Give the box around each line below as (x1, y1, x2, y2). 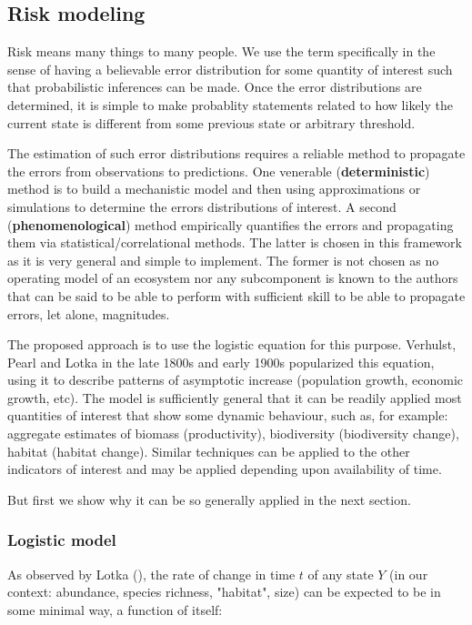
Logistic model (7, 529, 116, 551)
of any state (307, 564, 374, 583)
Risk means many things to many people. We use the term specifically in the (7, 42, 436, 61)
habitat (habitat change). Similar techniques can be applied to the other (7, 441, 410, 460)
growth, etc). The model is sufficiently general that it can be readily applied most (7, 388, 462, 407)
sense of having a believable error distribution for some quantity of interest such (7, 59, 453, 78)
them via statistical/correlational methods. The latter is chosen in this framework (7, 233, 462, 252)
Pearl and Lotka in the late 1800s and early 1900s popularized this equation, (7, 352, 435, 371)
